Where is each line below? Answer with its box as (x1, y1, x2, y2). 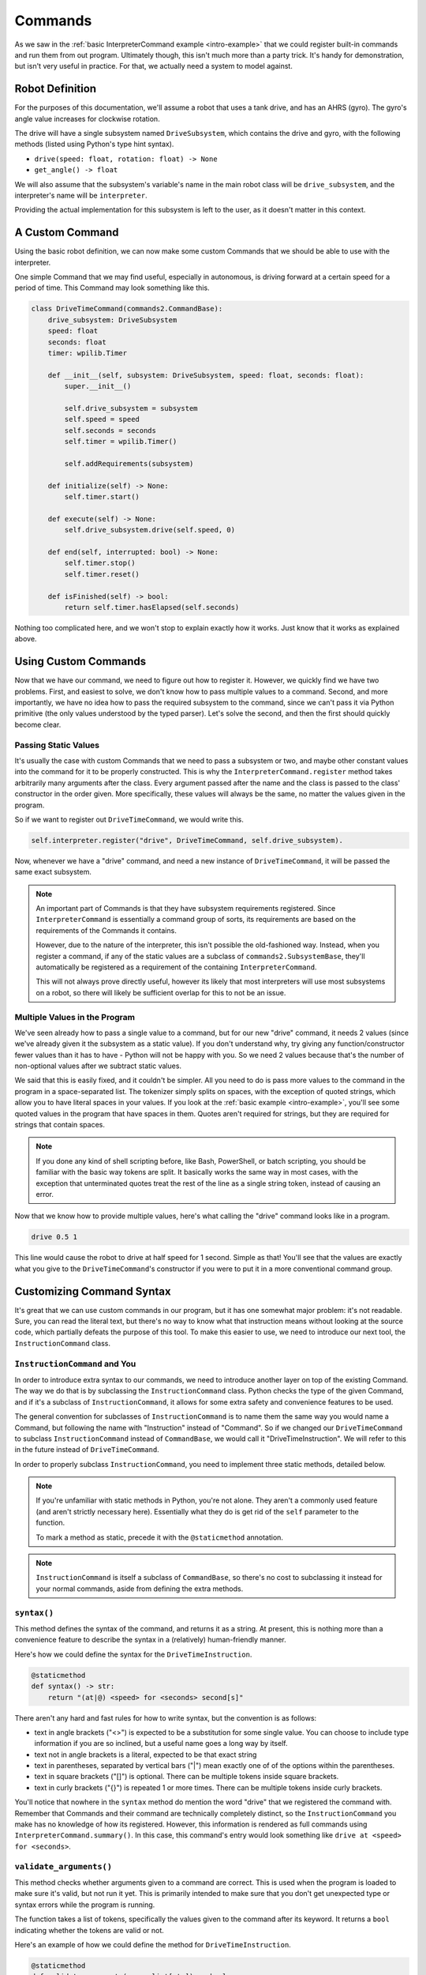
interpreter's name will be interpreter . (14, 190, 148, 200)
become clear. (14, 720, 62, 729)
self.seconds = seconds (64, 426, 157, 434)
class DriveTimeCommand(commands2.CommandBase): (31, 304, 223, 314)
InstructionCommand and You (14, 1358, 136, 1369)
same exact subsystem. (14, 867, 92, 877)
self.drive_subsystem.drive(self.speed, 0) (64, 525, 236, 535)
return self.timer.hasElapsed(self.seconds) (64, 603, 240, 611)
